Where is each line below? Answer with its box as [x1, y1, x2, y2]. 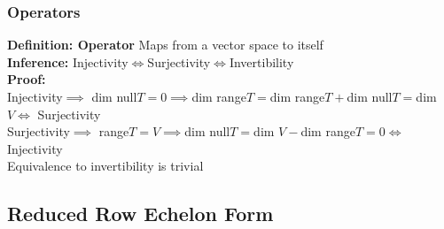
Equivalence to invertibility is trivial [7, 156, 204, 175]
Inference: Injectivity [7, 52, 129, 71]
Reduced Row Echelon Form [7, 200, 274, 227]
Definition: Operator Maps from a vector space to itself [7, 35, 323, 54]
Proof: [7, 70, 46, 88]
